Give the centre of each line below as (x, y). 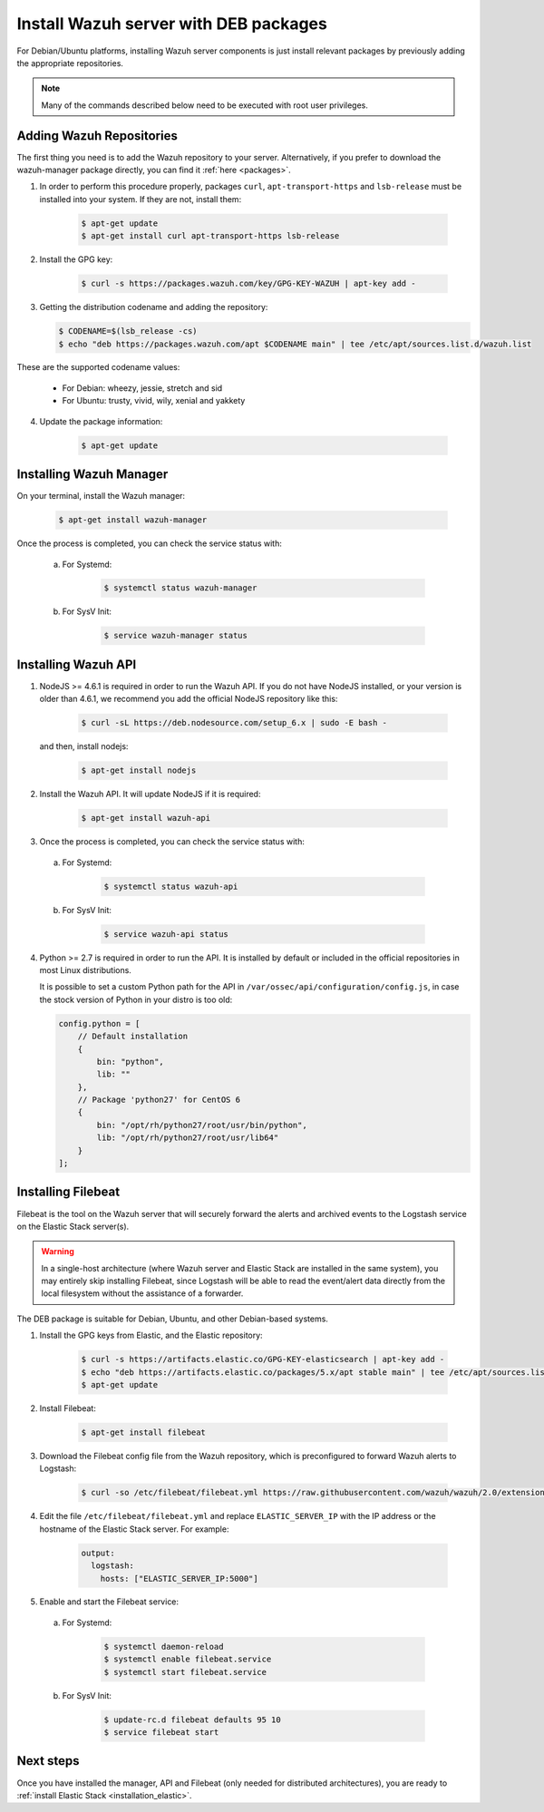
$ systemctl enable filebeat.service (188, 1659)
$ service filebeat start (161, 1732)
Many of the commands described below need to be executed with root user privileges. (205, 105)
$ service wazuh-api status (166, 934)
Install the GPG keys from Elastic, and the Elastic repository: (151, 1335)
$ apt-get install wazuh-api (146, 818)
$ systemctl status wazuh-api (171, 886)
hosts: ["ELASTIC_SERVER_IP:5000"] (179, 1578)
